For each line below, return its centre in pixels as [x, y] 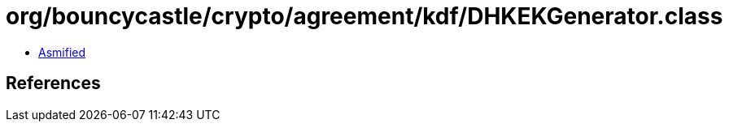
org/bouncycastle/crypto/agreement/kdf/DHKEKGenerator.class [364, 16]
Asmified [62, 52]
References [53, 83]
